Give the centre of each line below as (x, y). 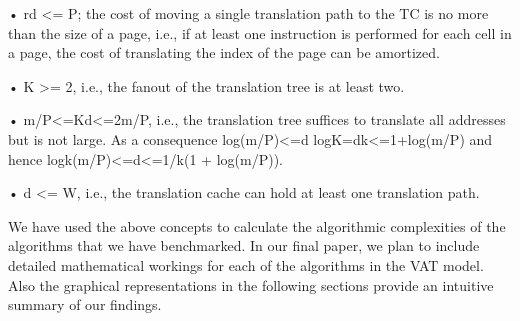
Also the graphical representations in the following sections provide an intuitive (251, 284)
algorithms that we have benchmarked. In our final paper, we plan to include (244, 245)
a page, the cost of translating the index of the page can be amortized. (224, 52)
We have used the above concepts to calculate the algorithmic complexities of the (257, 225)
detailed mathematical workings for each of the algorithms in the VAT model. (246, 264)
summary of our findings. (85, 304)
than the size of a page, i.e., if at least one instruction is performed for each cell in (260, 32)
